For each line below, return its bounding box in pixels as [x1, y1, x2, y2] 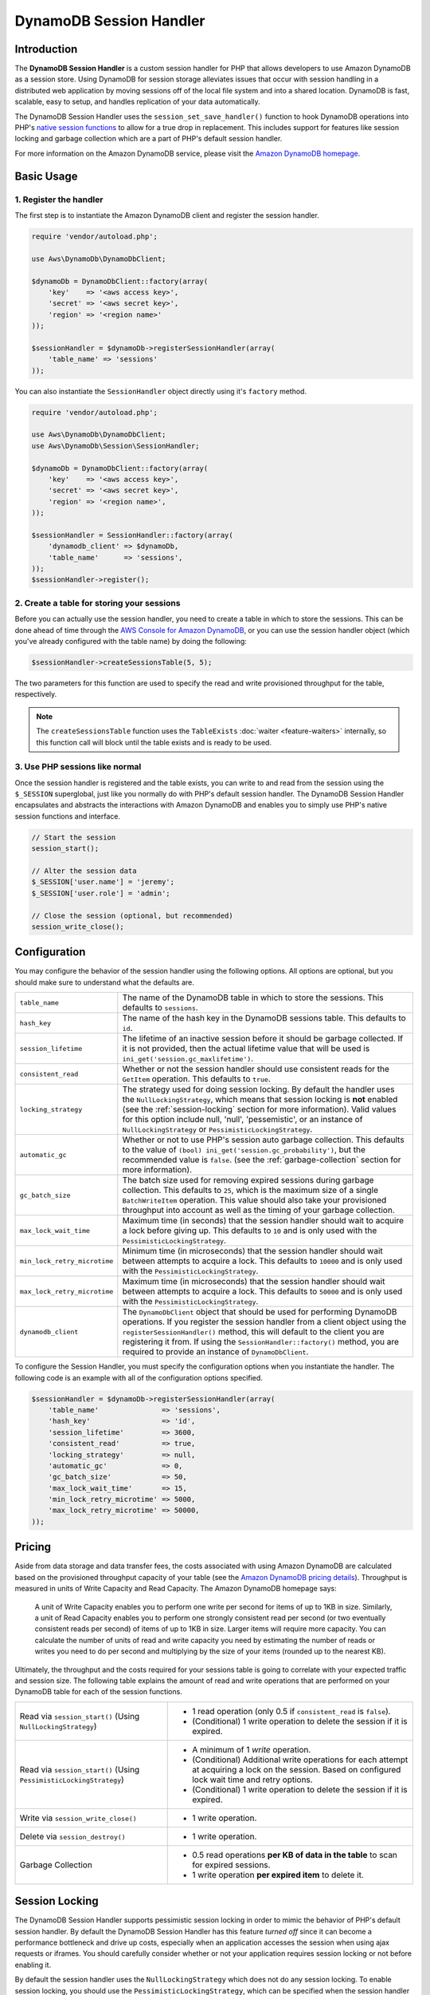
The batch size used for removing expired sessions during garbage [122, 1175, 374, 1186]
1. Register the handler [14, 194, 104, 205]
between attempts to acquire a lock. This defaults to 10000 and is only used [122, 1255, 403, 1266]
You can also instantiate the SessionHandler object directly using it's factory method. [14, 386, 307, 396]
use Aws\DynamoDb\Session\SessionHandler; [31, 441, 200, 450]
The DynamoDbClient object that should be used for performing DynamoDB [122, 1306, 397, 1317]
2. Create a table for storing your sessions [14, 597, 181, 608]
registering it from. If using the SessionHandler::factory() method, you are [122, 1337, 400, 1348]
